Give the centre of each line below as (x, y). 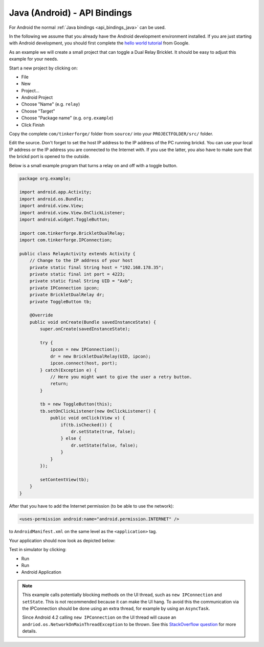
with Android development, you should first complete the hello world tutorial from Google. (99, 43)
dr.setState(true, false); (103, 432)
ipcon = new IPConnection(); (85, 349)
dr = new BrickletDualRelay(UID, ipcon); (100, 356)
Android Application (41, 572)
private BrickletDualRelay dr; (67, 295)
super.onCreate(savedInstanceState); (85, 329)
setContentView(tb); (65, 480)
